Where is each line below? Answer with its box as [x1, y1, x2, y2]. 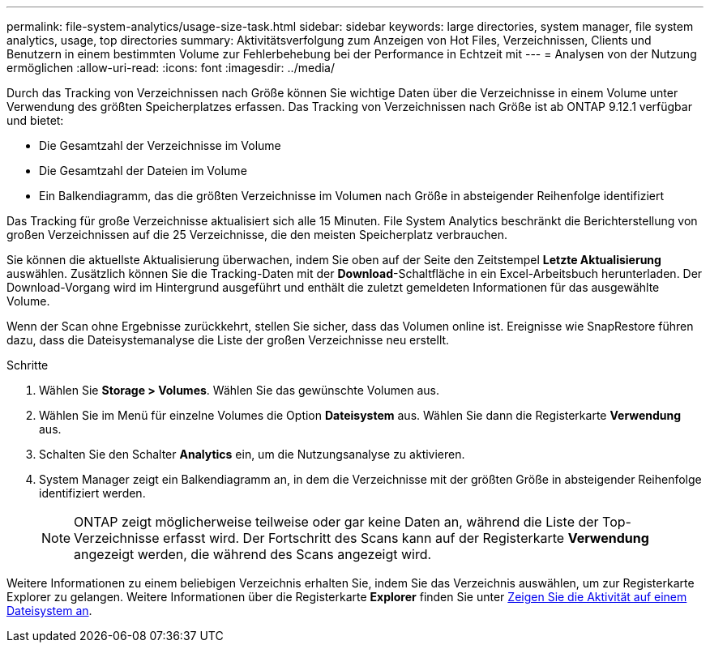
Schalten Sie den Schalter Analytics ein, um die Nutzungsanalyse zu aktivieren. [39, 447, 465, 461]
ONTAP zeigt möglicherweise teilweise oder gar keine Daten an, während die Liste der [74, 514, 599, 530]
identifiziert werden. [39, 486, 146, 500]
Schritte [6, 358, 49, 372]
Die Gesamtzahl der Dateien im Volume [39, 164, 247, 177]
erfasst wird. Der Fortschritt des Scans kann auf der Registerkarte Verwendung [163, 530, 649, 546]
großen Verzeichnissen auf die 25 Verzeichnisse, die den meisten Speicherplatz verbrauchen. [6, 228, 508, 241]
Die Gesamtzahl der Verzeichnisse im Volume [39, 139, 281, 152]
